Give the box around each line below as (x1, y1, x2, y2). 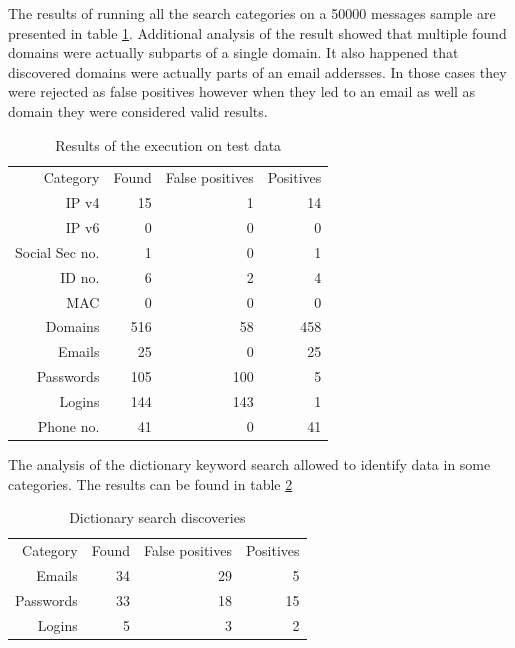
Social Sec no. (15, 241, 100, 262)
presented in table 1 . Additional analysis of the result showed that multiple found (8, 22, 507, 43)
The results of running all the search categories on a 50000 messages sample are (8, 3, 496, 23)
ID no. (60, 266, 100, 287)
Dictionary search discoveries (69, 507, 246, 528)
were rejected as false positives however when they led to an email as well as (8, 81, 476, 102)
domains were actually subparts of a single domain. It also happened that (8, 42, 459, 63)
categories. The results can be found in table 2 (8, 473, 293, 494)
